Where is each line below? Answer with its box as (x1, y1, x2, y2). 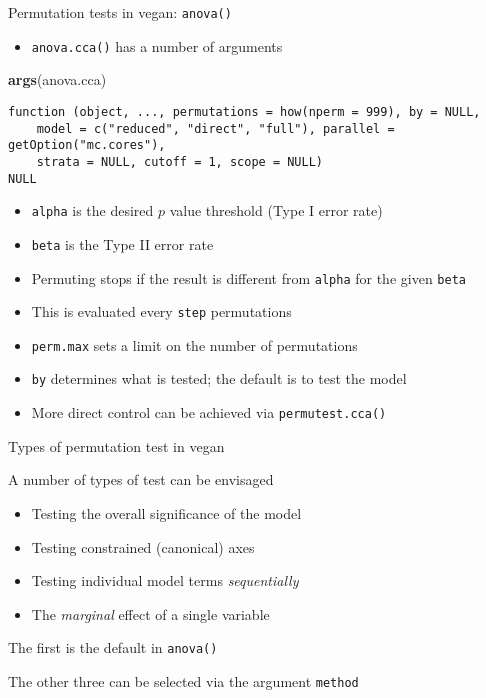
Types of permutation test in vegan (8, 435, 225, 456)
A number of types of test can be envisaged (8, 469, 274, 490)
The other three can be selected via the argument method (8, 671, 359, 691)
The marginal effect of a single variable (31, 603, 270, 624)
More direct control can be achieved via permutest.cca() (31, 402, 387, 423)
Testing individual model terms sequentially (31, 570, 299, 591)
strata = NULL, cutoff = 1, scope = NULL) (36, 154, 323, 169)
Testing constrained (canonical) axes (31, 536, 255, 557)
